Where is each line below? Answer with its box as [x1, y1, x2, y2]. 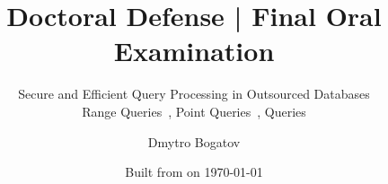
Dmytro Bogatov [147, 132, 241, 151]
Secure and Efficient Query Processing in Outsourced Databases [18, 84, 370, 103]
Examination [113, 32, 275, 69]
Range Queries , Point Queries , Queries [82, 101, 306, 120]
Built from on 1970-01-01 [125, 162, 263, 181]
